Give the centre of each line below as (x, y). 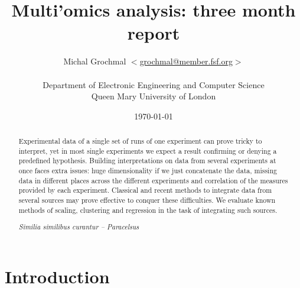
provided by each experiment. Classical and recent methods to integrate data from (145, 190)
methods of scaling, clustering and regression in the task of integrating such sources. (148, 210)
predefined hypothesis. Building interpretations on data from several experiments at (147, 161)
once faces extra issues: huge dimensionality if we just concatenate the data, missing (148, 171)
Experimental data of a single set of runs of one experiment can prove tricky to (140, 141)
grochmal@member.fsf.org (186, 61)
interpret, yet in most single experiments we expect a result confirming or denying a (148, 151)
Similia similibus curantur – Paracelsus (79, 227)
